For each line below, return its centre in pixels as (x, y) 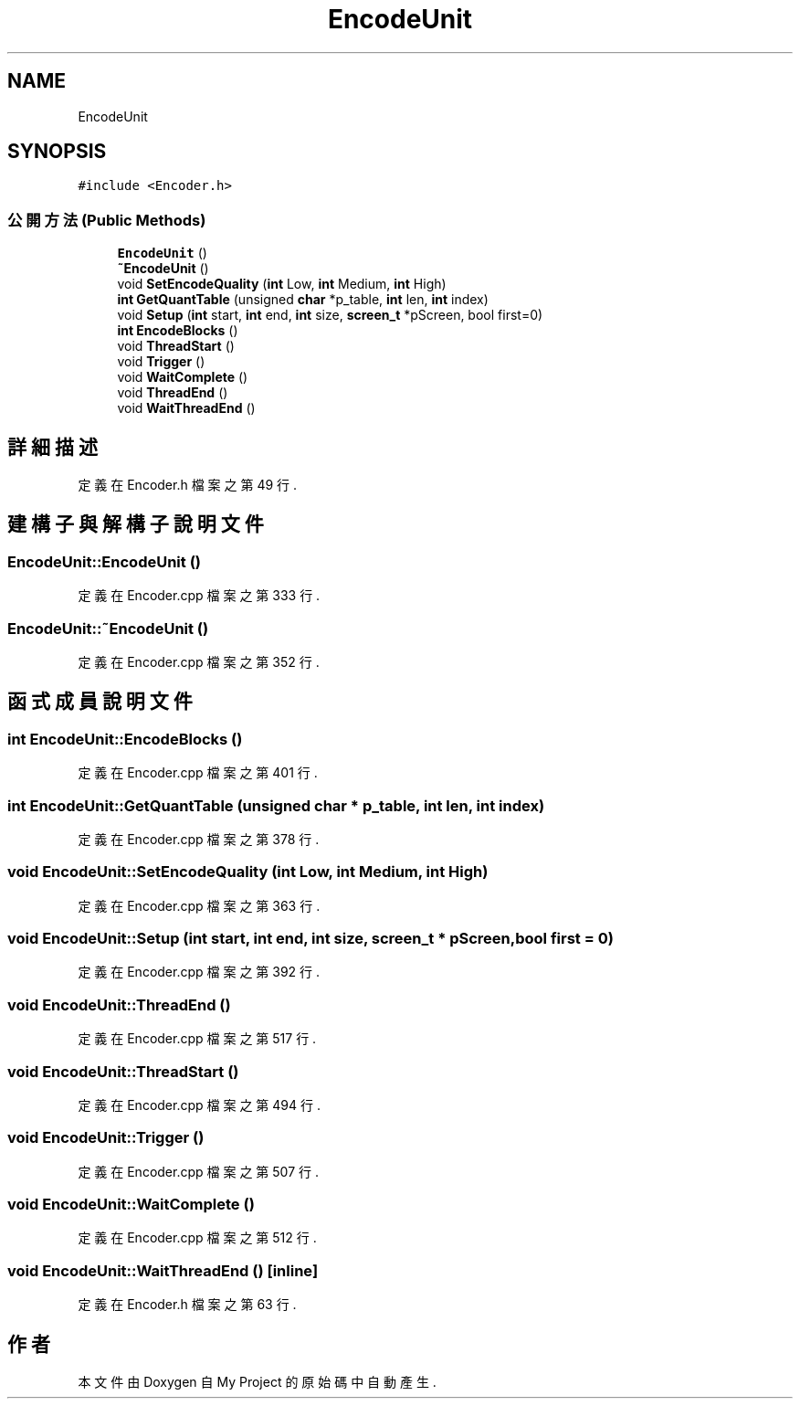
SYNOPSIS (57, 152)
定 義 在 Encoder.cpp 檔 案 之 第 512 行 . (197, 1238)
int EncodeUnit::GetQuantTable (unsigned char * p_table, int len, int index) (276, 805)
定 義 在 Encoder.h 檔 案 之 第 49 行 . (188, 485)
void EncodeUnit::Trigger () (106, 1138)
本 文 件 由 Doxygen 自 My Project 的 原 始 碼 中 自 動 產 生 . (257, 1382)
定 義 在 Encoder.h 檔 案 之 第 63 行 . (187, 1305)
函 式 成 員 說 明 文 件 (100, 702)
